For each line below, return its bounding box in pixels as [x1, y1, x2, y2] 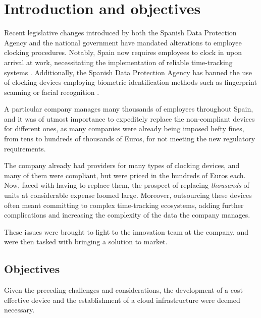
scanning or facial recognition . [4, 86, 99, 97]
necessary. [4, 304, 35, 315]
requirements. [4, 143, 46, 153]
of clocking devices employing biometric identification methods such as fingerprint [4, 77, 257, 87]
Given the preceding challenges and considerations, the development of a [4, 285, 229, 295]
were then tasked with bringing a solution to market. [4, 236, 168, 247]
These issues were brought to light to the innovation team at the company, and [4, 226, 249, 237]
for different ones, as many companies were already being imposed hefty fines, [4, 123, 244, 134]
